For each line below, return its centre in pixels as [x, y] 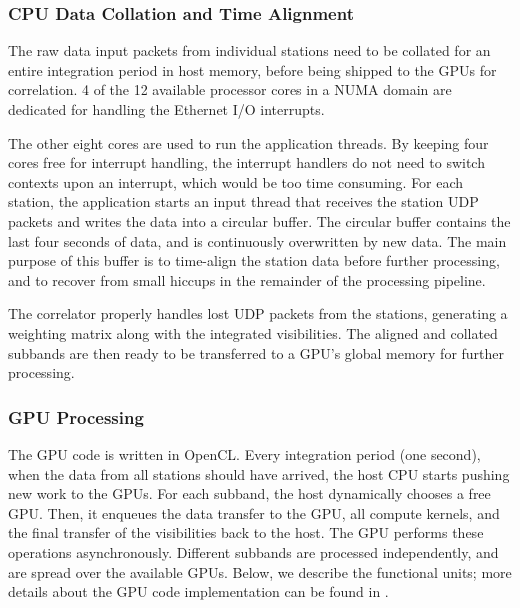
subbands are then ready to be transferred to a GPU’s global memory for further [256, 352]
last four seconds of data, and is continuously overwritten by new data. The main [257, 240]
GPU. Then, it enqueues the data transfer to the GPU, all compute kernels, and [254, 512]
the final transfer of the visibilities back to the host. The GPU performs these [246, 532]
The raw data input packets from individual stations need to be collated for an [249, 50]
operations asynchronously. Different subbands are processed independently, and [253, 551]
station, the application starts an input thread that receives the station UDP [243, 201]
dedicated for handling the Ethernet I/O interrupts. [166, 109]
